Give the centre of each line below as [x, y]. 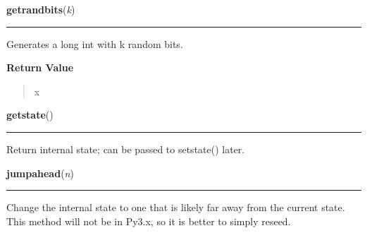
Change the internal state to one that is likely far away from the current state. [176, 207]
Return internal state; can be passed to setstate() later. [126, 149]
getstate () [30, 115]
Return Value [40, 67]
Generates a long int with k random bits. [95, 43]
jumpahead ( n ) [40, 173]
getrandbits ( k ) [41, 9]
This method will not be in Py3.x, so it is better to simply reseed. [149, 221]
